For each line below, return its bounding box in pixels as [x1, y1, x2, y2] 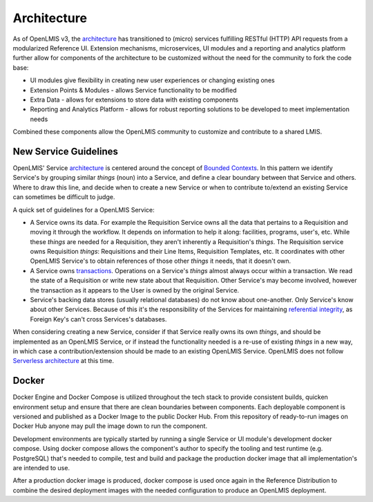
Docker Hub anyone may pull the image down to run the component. [12, 422, 207, 430]
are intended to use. [12, 464, 70, 472]
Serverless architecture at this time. [12, 357, 114, 365]
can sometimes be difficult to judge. [12, 193, 115, 201]
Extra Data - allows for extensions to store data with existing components [30, 95, 238, 104]
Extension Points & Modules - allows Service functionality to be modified [30, 86, 237, 94]
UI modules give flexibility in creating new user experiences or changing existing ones [30, 76, 276, 84]
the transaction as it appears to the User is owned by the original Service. [30, 286, 240, 294]
